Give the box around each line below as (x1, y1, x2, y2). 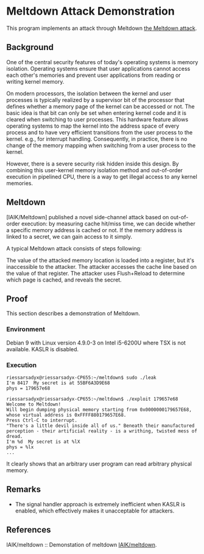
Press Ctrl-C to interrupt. (6, 417, 78, 423)
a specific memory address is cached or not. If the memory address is (6, 226, 183, 233)
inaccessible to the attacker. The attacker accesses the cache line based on (6, 263, 197, 270)
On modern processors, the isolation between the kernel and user (6, 90, 172, 97)
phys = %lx (6, 444, 34, 450)
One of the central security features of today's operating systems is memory (6, 58, 199, 65)
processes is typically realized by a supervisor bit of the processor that (6, 96, 185, 103)
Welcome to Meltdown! (6, 401, 62, 407)
